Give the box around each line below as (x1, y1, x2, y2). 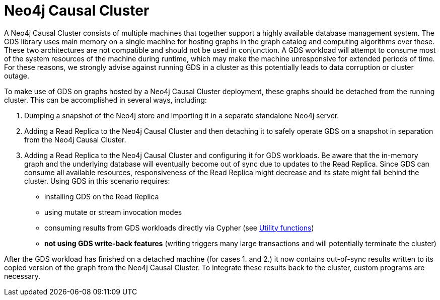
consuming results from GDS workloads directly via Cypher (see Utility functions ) (44, 223, 314, 232)
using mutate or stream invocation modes (44, 207, 182, 216)
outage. (4, 71, 29, 80)
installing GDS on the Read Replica (44, 192, 159, 201)
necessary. (4, 271, 41, 280)
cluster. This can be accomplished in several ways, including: (4, 95, 207, 104)
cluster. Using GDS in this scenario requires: (24, 176, 170, 185)
